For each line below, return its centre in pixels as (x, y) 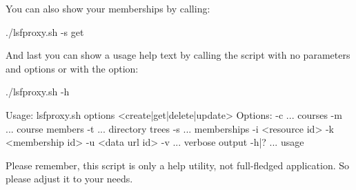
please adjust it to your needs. (69, 179)
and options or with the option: (72, 68)
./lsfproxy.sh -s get (45, 31)
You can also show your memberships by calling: (108, 8)
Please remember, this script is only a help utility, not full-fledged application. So (178, 165)
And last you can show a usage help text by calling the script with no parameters (178, 55)
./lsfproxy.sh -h (38, 92)
